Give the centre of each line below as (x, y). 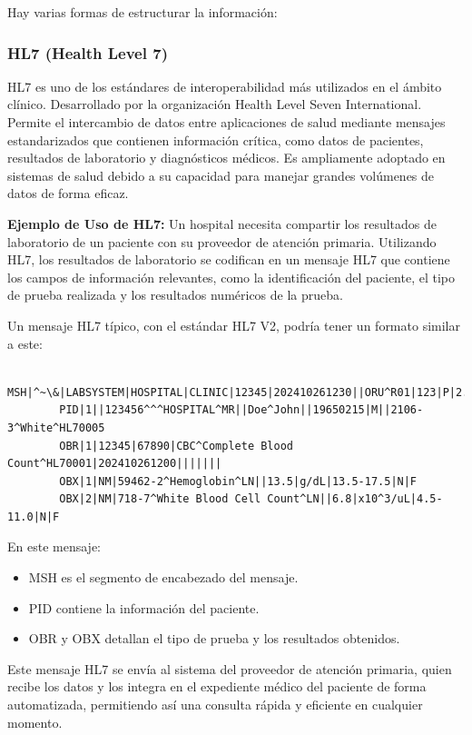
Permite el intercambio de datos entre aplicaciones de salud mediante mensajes (226, 122)
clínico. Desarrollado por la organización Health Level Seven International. (215, 104)
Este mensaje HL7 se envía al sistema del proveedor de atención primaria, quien (230, 668)
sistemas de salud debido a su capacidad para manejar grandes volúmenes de (221, 175)
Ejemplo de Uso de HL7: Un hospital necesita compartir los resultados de (222, 223)
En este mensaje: (54, 546)
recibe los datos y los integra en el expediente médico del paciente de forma (217, 686)
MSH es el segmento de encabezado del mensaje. (163, 577)
